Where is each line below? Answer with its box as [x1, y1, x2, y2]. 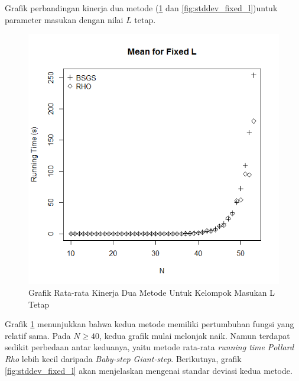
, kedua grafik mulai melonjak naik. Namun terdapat [99, 329, 290, 341]
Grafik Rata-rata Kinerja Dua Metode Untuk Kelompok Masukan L [28, 286, 275, 299]
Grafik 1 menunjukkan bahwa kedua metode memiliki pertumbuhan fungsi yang [5, 318, 294, 330]
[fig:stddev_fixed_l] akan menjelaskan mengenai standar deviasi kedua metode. [5, 364, 292, 376]
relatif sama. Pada [5, 329, 71, 341]
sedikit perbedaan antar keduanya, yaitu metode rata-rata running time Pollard [5, 341, 294, 353]
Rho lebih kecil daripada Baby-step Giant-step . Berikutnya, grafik [5, 352, 242, 364]
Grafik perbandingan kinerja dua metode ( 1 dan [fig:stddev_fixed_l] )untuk [5, 2, 278, 14]
